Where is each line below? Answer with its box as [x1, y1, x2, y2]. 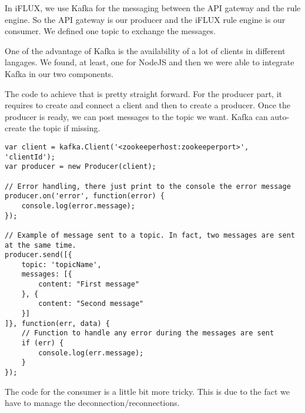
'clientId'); [5, 152, 55, 161]
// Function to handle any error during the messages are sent [21, 329, 274, 338]
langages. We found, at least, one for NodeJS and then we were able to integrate [5, 56, 294, 68]
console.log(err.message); [38, 348, 144, 357]
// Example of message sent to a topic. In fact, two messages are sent [5, 231, 295, 239]
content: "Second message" [38, 299, 144, 308]
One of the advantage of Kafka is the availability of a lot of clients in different [5, 44, 286, 56]
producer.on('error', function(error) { [5, 192, 165, 201]
